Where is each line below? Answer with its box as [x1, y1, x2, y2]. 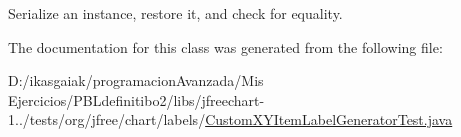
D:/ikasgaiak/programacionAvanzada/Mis [8, 70, 264, 91]
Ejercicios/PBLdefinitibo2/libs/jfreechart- [8, 89, 265, 110]
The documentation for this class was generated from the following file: [8, 36, 443, 57]
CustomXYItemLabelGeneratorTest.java [205, 109, 453, 130]
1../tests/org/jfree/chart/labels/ [8, 109, 206, 130]
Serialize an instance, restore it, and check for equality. [8, 3, 343, 23]
